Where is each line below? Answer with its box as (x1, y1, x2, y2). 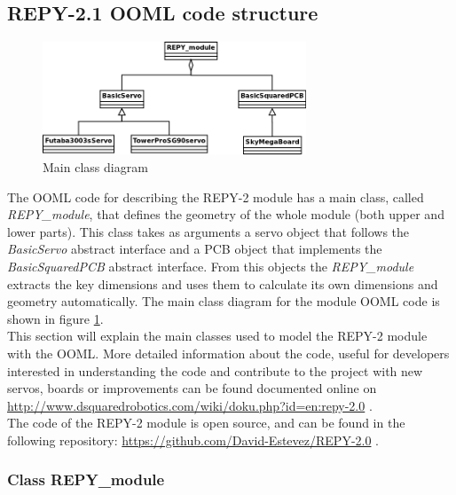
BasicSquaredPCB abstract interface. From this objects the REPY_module (7, 257, 414, 276)
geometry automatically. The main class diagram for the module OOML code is (7, 292, 440, 310)
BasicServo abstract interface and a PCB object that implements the (7, 240, 382, 258)
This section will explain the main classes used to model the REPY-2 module (7, 326, 428, 345)
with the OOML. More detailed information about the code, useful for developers (7, 343, 450, 362)
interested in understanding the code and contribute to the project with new (7, 361, 423, 380)
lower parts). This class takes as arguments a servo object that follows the (7, 222, 410, 240)
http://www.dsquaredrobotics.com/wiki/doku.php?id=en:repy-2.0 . (7, 396, 373, 414)
